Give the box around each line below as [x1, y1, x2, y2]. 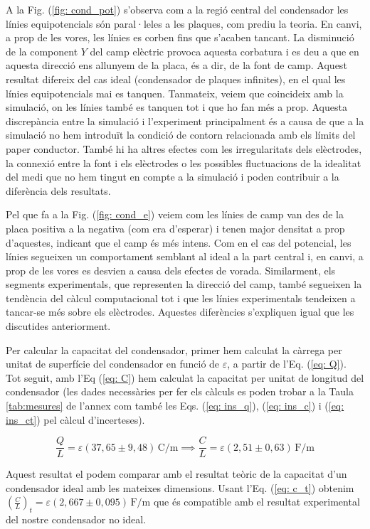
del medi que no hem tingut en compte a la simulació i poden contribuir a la [6, 169, 339, 184]
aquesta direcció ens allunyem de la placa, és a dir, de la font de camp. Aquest [6, 58, 347, 73]
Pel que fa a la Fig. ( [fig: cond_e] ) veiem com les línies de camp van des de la [6, 207, 344, 222]
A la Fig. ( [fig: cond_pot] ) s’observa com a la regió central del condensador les [6, 2, 349, 16]
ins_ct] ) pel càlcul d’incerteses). [6, 412, 145, 427]
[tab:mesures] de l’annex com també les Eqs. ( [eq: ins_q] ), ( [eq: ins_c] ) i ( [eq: [6, 398, 344, 413]
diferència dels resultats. [6, 183, 111, 198]
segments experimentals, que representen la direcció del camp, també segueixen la [6, 277, 362, 292]
